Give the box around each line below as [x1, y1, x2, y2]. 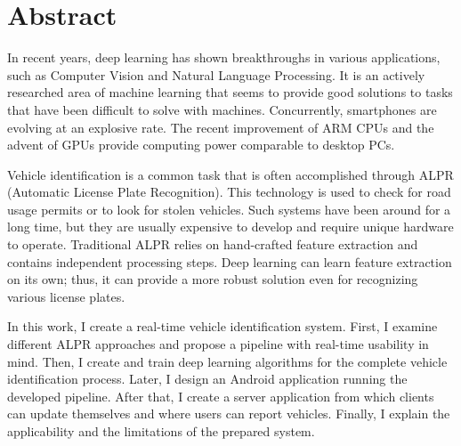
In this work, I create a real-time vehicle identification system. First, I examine [7, 317, 438, 336]
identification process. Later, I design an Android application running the [7, 369, 408, 388]
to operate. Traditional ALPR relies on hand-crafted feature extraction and [7, 235, 418, 254]
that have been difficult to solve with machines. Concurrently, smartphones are [7, 100, 437, 118]
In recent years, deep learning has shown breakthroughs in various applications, [7, 48, 441, 67]
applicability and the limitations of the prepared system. [7, 422, 315, 440]
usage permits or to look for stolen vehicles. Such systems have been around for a [7, 199, 451, 218]
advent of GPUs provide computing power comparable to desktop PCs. [7, 135, 395, 154]
